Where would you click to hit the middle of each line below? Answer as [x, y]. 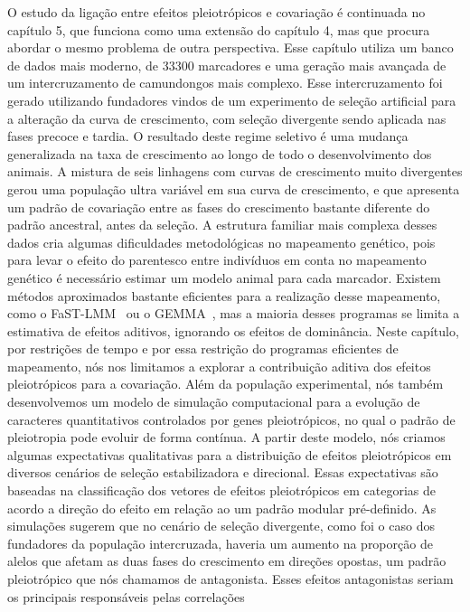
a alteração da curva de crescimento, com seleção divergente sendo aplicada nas [227, 118]
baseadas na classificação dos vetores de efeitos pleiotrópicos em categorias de [221, 490]
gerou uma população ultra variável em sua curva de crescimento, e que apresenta [234, 188]
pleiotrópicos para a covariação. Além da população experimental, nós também [226, 384]
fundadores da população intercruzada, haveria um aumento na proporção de [220, 543]
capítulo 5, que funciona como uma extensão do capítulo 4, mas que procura [219, 29]
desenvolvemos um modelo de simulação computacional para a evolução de [214, 402]
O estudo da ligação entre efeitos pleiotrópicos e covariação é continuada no [216, 12]
